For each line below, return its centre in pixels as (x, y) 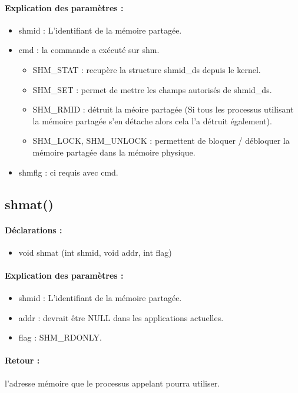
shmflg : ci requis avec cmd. (68, 172)
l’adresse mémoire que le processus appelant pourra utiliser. (112, 383)
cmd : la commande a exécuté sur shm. (89, 50)
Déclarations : (34, 229)
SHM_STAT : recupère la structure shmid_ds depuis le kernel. (147, 69)
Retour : (22, 360)
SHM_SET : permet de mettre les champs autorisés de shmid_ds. (152, 89)
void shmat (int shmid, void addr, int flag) (95, 252)
